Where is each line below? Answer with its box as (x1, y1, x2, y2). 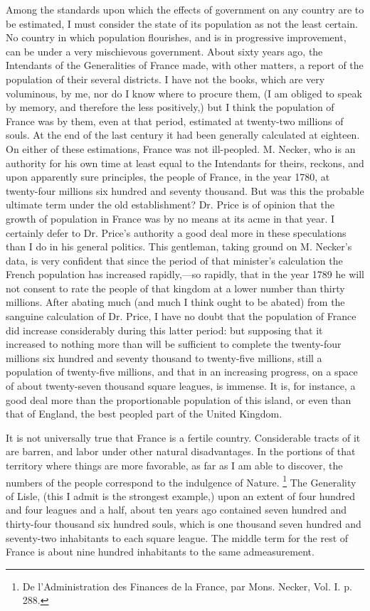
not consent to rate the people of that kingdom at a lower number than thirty (6, 280, 345, 295)
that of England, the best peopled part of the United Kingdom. (6, 406, 282, 421)
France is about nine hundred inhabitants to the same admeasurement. (6, 544, 314, 559)
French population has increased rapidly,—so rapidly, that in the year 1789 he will (6, 267, 364, 282)
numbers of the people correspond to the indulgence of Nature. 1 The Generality (6, 472, 356, 489)
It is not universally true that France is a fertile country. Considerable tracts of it (6, 430, 361, 445)
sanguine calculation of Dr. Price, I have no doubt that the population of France (6, 309, 356, 324)
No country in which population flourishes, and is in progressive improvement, (6, 30, 347, 45)
